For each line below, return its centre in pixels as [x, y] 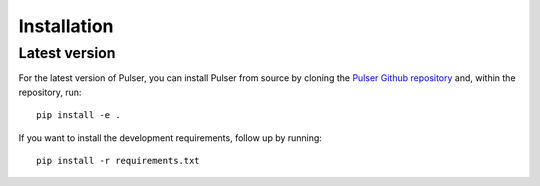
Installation [66, 26]
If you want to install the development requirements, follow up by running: [170, 137]
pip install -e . [78, 115]
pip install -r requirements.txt [118, 160]
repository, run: [50, 92]
